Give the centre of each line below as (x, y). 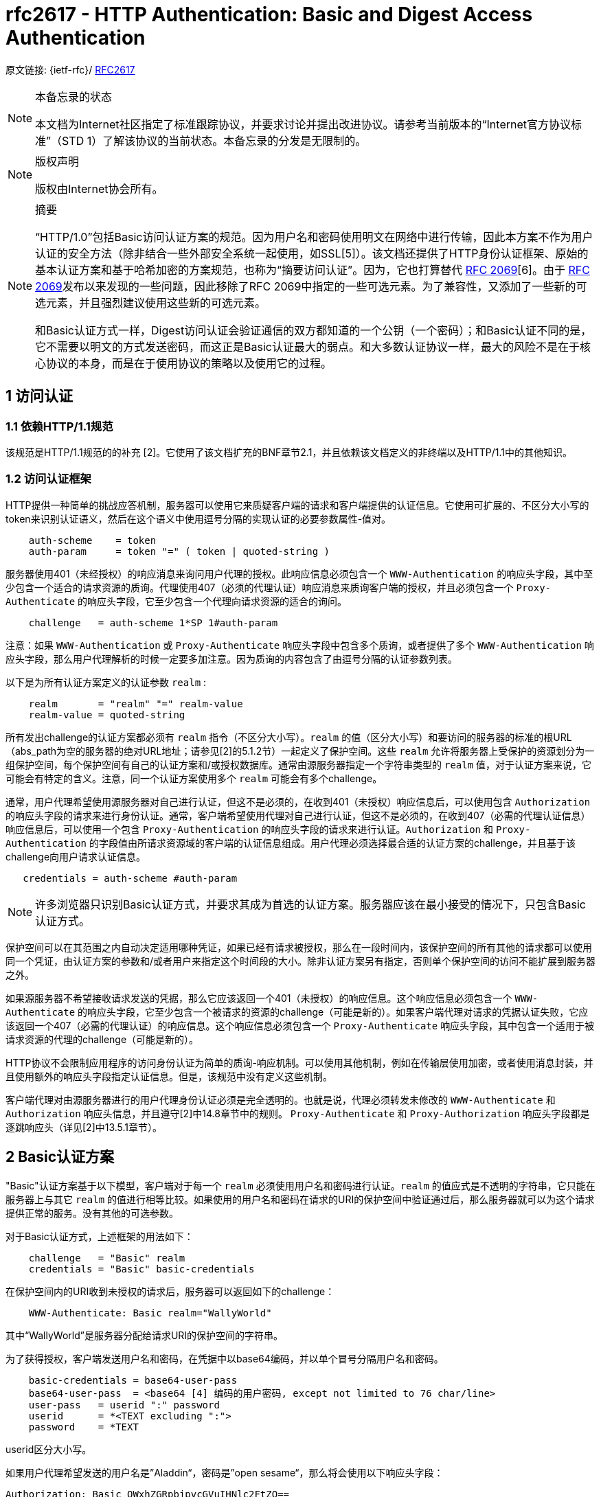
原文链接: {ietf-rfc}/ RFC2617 (70, 69)
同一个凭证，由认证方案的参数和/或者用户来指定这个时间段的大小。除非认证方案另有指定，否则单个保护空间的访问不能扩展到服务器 (301, 961)
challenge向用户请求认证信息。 (76, 856)
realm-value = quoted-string (107, 715)
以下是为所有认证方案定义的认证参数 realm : (106, 682)
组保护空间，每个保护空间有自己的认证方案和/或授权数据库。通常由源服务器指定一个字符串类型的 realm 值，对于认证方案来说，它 (299, 764)
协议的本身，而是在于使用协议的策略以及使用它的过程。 (189, 363)
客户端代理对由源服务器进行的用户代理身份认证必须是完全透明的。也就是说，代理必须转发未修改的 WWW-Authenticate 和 (281, 1099)
